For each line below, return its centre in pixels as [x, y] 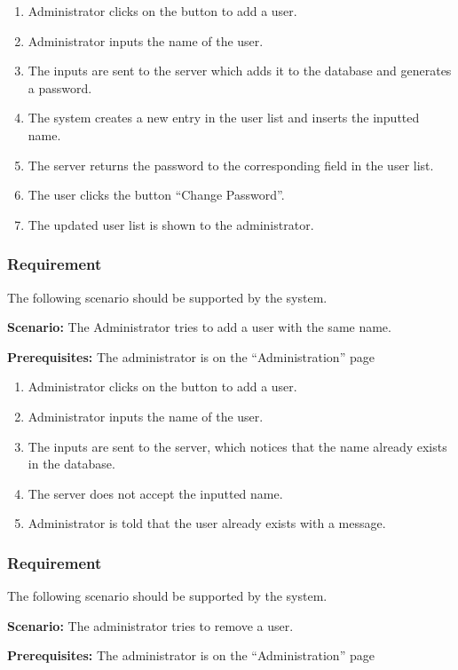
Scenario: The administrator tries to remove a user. [150, 625]
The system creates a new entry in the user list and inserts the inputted [224, 118]
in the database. [71, 464]
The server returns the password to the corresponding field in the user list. [231, 165]
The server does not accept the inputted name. [155, 493]
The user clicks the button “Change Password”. [156, 195]
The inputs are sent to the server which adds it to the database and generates [240, 71]
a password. [60, 87]
